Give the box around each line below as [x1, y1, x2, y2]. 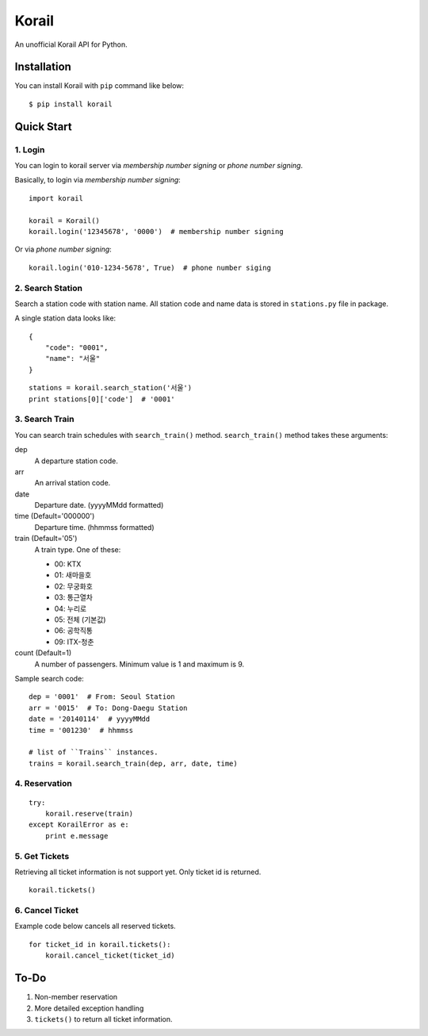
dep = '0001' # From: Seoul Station [29, 693, 176, 701]
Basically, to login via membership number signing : [14, 175, 182, 185]
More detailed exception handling [34, 1003, 144, 1013]
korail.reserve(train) [44, 809, 134, 819]
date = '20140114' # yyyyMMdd [29, 715, 151, 723]
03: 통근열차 [54, 593, 93, 602]
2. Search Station [14, 282, 83, 294]
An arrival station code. [34, 478, 111, 488]
